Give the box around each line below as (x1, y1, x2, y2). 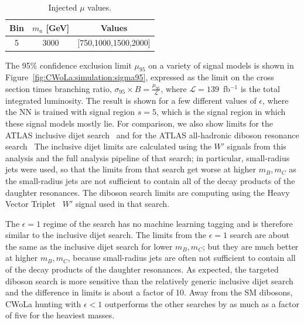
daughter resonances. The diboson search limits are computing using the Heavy (5, 186, 290, 198)
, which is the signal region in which (156, 106, 286, 118)
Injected (48, 1, 77, 13)
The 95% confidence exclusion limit (5, 59, 132, 71)
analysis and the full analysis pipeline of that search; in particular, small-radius (5, 151, 290, 164)
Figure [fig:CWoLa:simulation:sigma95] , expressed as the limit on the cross (5, 71, 274, 83)
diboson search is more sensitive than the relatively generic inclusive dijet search (5, 274, 293, 287)
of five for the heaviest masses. (5, 309, 115, 321)
